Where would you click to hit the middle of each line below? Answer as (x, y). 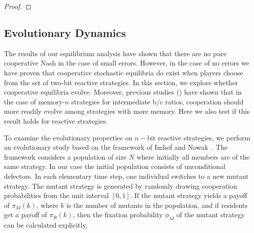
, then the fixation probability (118, 215)
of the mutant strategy (211, 215)
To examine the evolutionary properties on (68, 137)
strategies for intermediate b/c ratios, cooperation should (157, 101)
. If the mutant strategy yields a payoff (189, 195)
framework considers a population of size (65, 156)
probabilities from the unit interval (56, 195)
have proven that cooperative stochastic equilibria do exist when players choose (124, 72)
